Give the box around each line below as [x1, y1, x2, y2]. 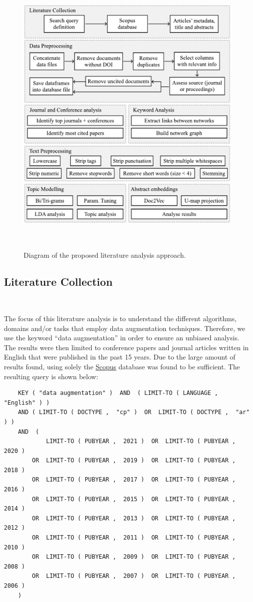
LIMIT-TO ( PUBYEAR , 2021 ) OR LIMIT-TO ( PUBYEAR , [46, 438, 236, 445]
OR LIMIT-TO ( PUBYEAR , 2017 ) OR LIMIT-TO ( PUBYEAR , [32, 476, 236, 483]
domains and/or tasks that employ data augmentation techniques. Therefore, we [4, 323, 245, 333]
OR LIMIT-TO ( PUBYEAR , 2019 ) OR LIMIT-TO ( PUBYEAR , [32, 457, 236, 464]
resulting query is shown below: [4, 371, 99, 381]
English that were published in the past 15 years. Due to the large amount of [4, 352, 236, 362]
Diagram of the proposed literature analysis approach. [24, 249, 186, 260]
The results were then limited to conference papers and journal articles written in [4, 342, 249, 352]
